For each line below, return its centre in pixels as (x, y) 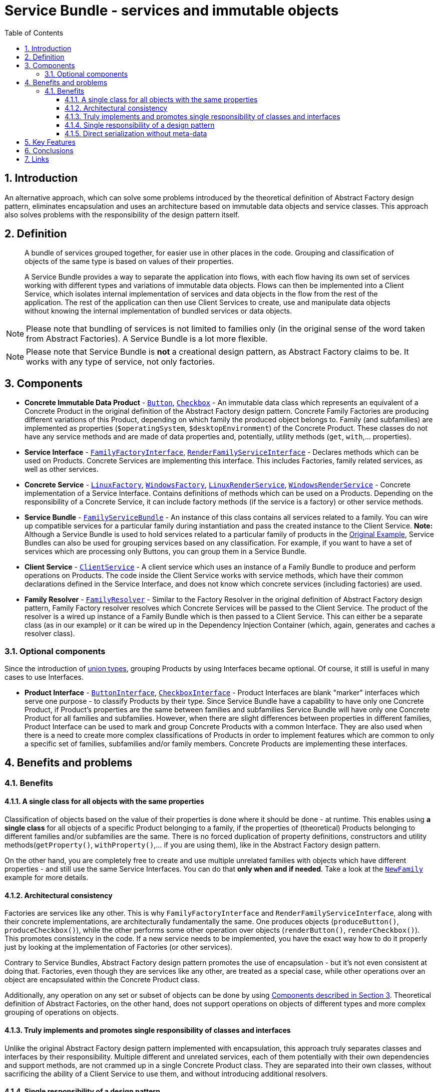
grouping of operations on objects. (62, 1012)
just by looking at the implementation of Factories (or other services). (119, 947)
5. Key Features (50, 142)
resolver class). (50, 634)
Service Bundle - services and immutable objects (172, 11)
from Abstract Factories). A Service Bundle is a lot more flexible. (147, 339)
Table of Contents (34, 33)
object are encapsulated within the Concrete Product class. (102, 980)
